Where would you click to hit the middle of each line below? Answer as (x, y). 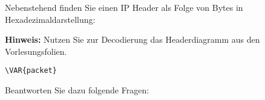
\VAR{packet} (31, 71)
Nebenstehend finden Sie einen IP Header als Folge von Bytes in (124, 7)
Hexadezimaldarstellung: (50, 19)
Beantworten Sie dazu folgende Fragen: (77, 90)
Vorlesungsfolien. (36, 51)
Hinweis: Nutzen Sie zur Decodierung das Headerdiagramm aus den (132, 39)
